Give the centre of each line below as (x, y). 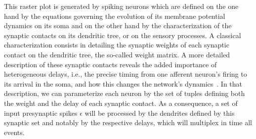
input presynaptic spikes (41, 113)
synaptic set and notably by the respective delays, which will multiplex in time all (128, 122)
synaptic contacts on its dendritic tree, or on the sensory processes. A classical (123, 35)
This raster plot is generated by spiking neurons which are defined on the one (121, 6)
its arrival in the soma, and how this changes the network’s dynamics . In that (123, 83)
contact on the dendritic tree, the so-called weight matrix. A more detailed (117, 54)
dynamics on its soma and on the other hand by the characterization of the (118, 25)
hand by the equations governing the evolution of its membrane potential (115, 16)
